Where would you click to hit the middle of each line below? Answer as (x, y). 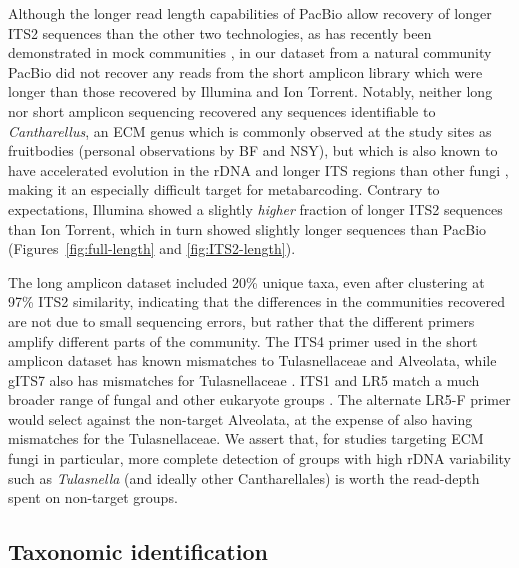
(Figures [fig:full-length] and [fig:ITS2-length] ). (152, 248)
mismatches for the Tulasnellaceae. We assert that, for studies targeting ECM (246, 438)
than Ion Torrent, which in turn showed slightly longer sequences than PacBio (247, 228)
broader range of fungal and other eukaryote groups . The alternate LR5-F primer (259, 399)
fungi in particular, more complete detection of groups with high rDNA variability (260, 458)
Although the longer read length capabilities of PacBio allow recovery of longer (250, 13)
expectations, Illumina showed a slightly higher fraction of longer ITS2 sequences (255, 208)
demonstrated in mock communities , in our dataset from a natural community (250, 52)
